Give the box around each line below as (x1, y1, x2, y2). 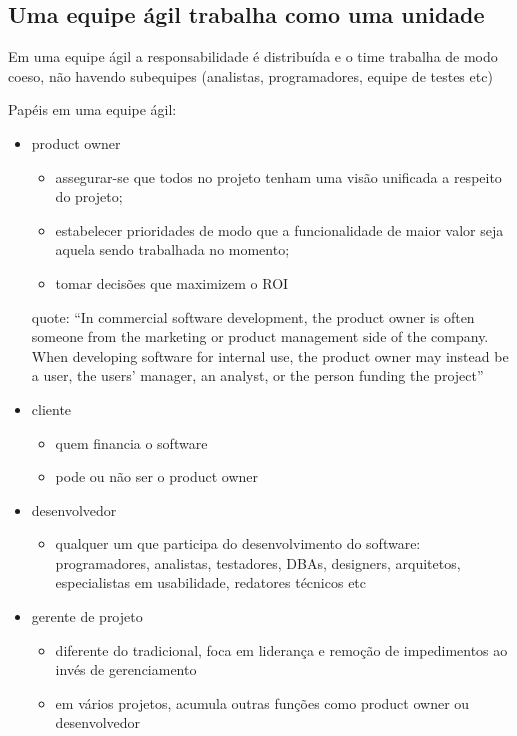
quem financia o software (55, 432, 208, 453)
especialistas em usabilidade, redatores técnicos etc (55, 572, 367, 593)
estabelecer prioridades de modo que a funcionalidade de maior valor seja (55, 219, 504, 240)
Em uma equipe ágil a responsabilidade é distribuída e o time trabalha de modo (8, 46, 498, 67)
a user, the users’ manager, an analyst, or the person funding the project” (31, 365, 484, 386)
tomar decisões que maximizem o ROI (55, 272, 289, 293)
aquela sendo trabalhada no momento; (55, 239, 290, 260)
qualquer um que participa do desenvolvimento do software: (55, 533, 421, 554)
